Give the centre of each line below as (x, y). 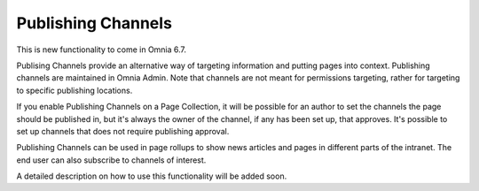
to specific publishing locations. (75, 90)
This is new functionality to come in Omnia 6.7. (101, 50)
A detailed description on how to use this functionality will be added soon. (152, 176)
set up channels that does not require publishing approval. (123, 131)
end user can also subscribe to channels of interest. (111, 160)
